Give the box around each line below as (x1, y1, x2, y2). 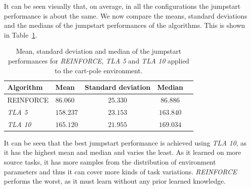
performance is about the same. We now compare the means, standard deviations (4, 10, 247, 21)
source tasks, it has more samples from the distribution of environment (4, 156, 216, 167)
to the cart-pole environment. (55, 65, 143, 75)
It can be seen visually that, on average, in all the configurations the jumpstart (4, 1, 241, 11)
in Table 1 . (4, 29, 38, 40)
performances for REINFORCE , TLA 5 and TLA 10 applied (8, 55, 189, 65)
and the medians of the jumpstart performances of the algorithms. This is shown (4, 20, 245, 30)
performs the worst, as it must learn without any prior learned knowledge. (4, 176, 226, 186)
